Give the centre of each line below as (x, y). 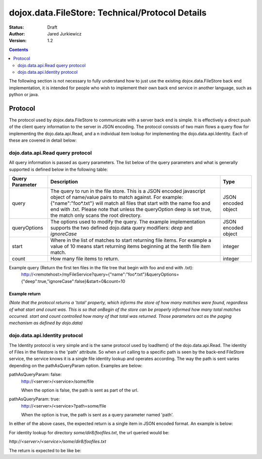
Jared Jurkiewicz (65, 33)
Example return (25, 294)
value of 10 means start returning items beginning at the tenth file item (131, 246)
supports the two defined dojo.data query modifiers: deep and (121, 228)
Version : (18, 41)
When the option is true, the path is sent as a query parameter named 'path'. (98, 415)
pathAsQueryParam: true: (34, 399)
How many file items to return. (85, 259)
